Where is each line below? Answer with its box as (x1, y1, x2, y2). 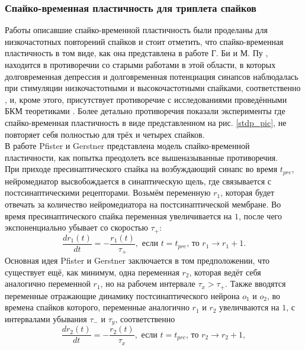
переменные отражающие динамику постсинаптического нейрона (5, 289, 240, 302)
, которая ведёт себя (189, 265, 261, 278)
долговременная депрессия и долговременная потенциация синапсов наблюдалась (5, 70, 298, 82)
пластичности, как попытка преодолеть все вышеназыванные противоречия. (5, 151, 278, 163)
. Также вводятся (225, 277, 286, 290)
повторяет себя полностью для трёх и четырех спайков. (5, 128, 205, 140)
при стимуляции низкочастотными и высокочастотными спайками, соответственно (5, 82, 301, 94)
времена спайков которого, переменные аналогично (5, 301, 190, 313)
